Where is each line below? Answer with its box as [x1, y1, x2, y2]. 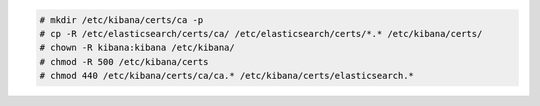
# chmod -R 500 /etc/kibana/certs [39, 56, 209, 67]
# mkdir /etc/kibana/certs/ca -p [39, 14, 204, 25]
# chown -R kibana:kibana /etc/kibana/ [39, 42, 235, 54]
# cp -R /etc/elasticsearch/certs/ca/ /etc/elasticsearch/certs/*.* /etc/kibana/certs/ [39, 28, 483, 39]
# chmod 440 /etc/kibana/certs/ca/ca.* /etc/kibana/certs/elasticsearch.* [39, 70, 415, 82]
